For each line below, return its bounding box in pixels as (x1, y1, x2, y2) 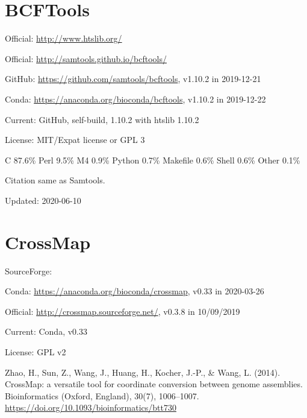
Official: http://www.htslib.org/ (5, 32, 122, 45)
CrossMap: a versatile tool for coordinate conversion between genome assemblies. (5, 378, 303, 390)
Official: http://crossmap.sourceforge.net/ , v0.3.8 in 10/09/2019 (5, 305, 240, 317)
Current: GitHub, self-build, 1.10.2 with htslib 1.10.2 (5, 113, 199, 125)
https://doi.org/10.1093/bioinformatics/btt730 (5, 401, 176, 414)
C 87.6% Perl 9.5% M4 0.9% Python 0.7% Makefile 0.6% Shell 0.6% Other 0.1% (5, 153, 300, 166)
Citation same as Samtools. (5, 174, 105, 186)
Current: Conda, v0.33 (5, 325, 87, 338)
